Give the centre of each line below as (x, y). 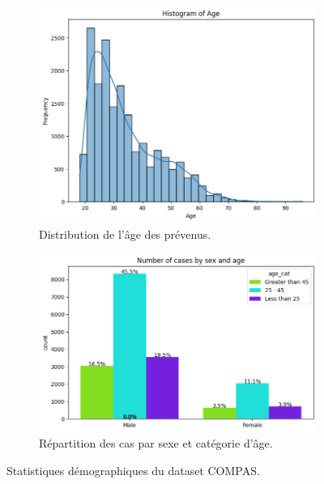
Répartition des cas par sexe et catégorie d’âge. (156, 443)
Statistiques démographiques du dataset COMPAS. (133, 471)
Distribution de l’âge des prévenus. (125, 234)
